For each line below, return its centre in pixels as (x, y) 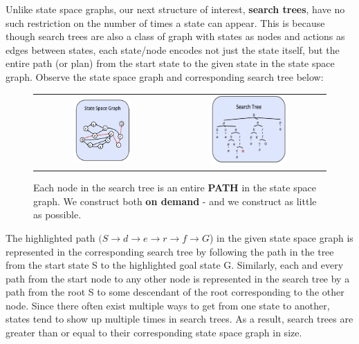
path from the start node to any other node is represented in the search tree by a (178, 278)
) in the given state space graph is (281, 237)
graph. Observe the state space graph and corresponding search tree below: (165, 76)
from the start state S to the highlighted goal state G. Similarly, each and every (175, 265)
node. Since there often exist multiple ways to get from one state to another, (168, 305)
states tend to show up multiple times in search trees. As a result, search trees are (179, 319)
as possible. (57, 214)
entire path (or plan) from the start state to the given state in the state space (170, 63)
